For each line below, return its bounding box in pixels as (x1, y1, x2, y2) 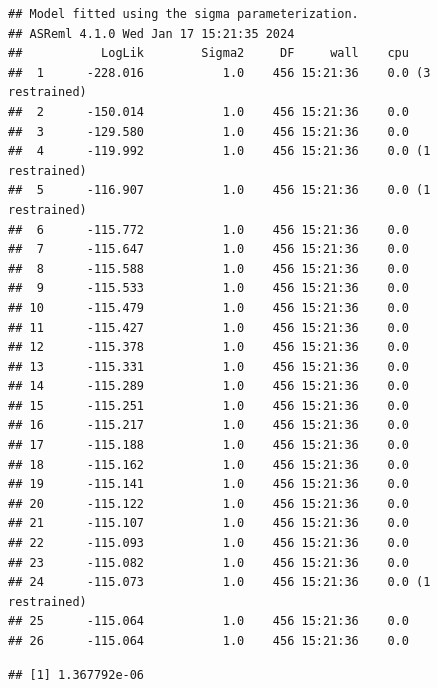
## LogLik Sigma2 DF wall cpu (8, 46, 409, 61)
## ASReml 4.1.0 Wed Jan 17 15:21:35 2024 (8, 26, 295, 41)
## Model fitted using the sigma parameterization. (8, 7, 359, 21)
